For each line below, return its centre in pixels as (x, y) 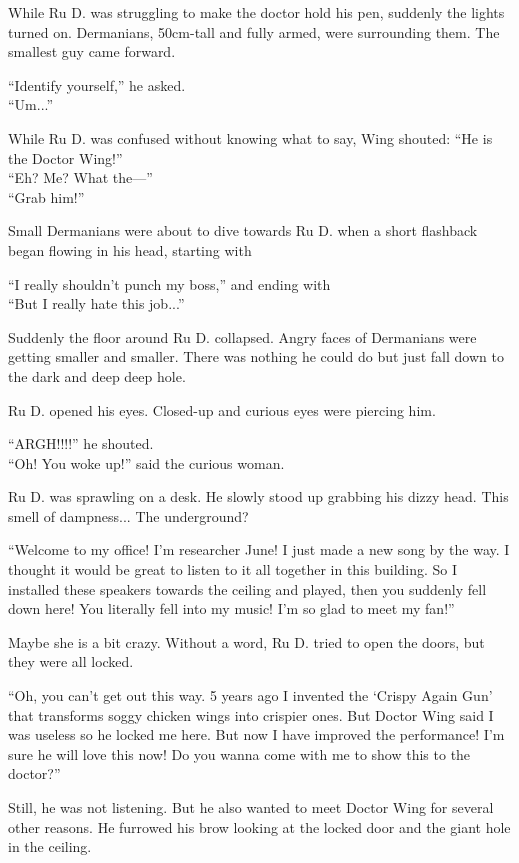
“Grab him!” (46, 196)
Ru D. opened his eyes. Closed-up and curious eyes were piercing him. (222, 409)
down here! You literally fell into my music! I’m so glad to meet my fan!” (231, 608)
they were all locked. (71, 661)
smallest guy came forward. (92, 51)
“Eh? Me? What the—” (80, 177)
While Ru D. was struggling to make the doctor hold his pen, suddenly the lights (256, 12)
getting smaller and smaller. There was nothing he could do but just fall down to (256, 356)
